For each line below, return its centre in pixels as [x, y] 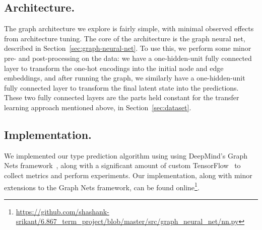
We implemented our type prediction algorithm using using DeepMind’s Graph [126, 155]
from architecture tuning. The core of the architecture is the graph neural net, [125, 38]
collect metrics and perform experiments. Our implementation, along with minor [128, 175]
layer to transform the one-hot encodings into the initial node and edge [114, 68]
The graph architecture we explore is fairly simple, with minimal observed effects [129, 28]
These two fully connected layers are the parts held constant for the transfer [122, 97]
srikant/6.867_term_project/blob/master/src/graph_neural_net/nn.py [127, 221]
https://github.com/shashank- [62, 211]
